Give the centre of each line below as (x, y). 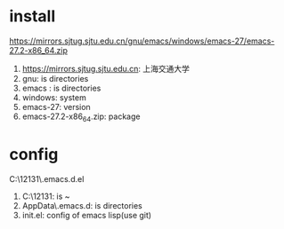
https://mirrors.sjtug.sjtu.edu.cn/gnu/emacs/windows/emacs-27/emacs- (142, 41)
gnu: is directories (55, 78)
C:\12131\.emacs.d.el (47, 178)
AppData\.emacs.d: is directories (82, 205)
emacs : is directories (61, 88)
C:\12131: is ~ (46, 196)
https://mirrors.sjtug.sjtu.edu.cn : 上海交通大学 (105, 68)
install (32, 16)
